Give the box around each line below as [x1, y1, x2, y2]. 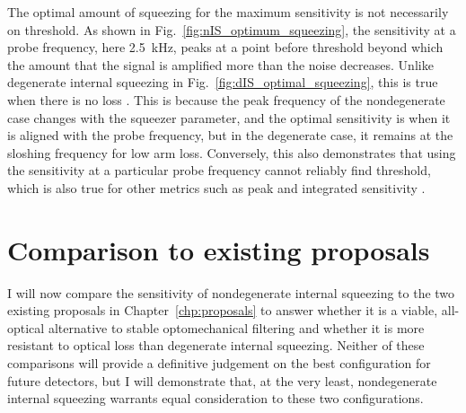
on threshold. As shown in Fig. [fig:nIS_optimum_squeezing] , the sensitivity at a [7, 20, 456, 39]
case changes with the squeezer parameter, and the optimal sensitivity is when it [7, 108, 451, 127]
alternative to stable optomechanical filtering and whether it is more [48, 318, 425, 337]
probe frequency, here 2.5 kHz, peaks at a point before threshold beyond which [7, 38, 444, 57]
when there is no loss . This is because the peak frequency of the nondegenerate [7, 90, 445, 109]
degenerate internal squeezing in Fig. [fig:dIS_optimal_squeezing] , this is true [7, 73, 438, 92]
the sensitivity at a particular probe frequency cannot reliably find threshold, [7, 161, 431, 180]
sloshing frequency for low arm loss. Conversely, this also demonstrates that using [7, 143, 456, 162]
